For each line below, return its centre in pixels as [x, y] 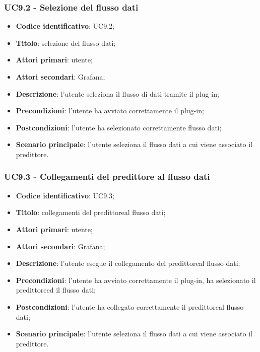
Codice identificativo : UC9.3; [65, 195]
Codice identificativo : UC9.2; [65, 26]
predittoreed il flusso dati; [56, 290]
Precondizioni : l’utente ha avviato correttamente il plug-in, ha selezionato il [136, 280]
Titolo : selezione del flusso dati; [66, 43]
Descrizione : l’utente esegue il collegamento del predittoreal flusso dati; [128, 263]
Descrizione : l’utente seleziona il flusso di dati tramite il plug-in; [117, 93]
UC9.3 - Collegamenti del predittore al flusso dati [107, 177]
